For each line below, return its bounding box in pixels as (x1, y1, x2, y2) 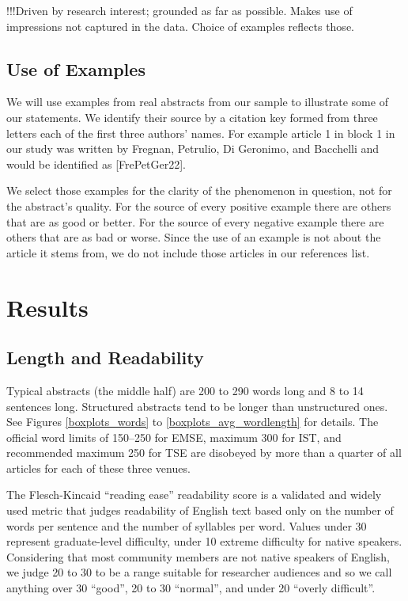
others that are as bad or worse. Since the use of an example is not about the (6, 229, 381, 245)
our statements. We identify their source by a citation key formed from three (6, 108, 378, 125)
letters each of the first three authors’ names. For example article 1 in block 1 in (6, 124, 395, 141)
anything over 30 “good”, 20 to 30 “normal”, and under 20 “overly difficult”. (6, 580, 376, 596)
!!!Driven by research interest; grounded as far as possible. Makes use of (6, 2, 353, 18)
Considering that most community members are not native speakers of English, (6, 548, 390, 565)
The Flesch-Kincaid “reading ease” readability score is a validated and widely (6, 486, 382, 503)
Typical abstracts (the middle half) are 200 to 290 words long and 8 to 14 (6, 382, 364, 398)
